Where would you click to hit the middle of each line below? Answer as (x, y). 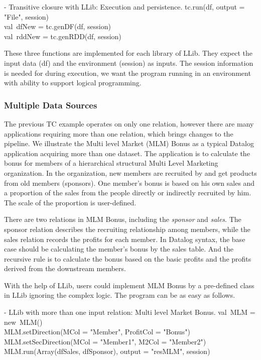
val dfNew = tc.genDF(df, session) (57, 26)
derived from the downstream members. (65, 268)
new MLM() (23, 322)
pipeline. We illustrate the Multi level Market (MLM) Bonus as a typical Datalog (129, 143)
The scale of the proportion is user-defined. (70, 202)
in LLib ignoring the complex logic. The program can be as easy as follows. (120, 295)
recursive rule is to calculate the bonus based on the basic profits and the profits (128, 258)
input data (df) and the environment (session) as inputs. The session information (129, 63)
